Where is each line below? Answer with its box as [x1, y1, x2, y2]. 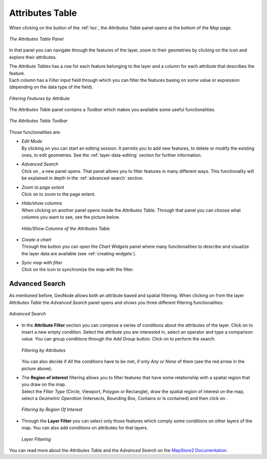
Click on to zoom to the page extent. [21, 191, 96, 197]
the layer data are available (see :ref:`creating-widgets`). [21, 250, 136, 256]
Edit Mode [21, 138, 43, 144]
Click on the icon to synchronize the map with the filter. [21, 267, 134, 273]
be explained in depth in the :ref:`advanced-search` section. [21, 175, 144, 181]
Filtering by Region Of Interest [21, 406, 83, 412]
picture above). [21, 365, 53, 371]
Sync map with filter [21, 260, 63, 266]
